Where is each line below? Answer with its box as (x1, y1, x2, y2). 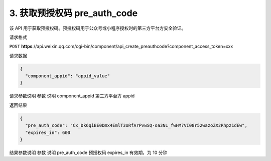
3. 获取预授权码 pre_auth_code (9, 8, 138, 19)
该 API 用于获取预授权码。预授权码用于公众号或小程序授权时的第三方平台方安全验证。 (9, 25, 186, 31)
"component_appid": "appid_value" (25, 73, 110, 79)
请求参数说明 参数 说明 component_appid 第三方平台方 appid (9, 93, 135, 99)
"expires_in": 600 (25, 129, 70, 135)
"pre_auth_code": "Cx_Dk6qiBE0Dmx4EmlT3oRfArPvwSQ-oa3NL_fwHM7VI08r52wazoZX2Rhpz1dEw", (25, 123, 248, 128)
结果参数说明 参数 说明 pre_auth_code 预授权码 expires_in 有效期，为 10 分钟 (9, 149, 168, 155)
